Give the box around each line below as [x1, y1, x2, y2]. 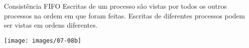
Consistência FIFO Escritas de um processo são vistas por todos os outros [4, 1, 227, 11]
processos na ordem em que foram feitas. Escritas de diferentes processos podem [4, 10, 245, 20]
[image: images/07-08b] [4, 37, 82, 44]
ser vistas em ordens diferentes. [4, 20, 98, 30]
